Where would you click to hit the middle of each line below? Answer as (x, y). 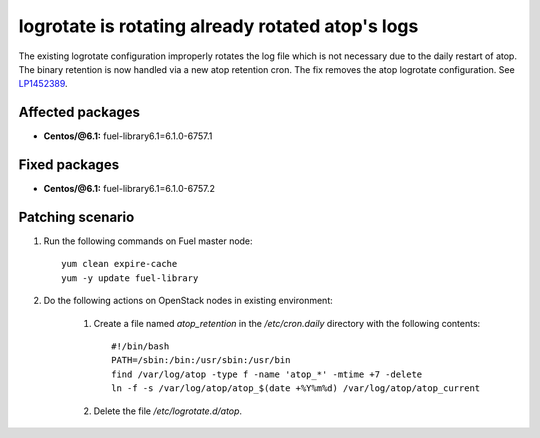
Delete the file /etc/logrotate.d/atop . (168, 411)
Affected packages (79, 112)
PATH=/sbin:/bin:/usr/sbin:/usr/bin (201, 360)
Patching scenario (76, 216)
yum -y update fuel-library (130, 278)
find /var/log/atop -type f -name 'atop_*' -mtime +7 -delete (267, 374)
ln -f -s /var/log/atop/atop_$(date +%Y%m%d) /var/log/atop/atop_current (296, 388)
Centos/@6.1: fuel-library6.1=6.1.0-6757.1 (128, 136)
